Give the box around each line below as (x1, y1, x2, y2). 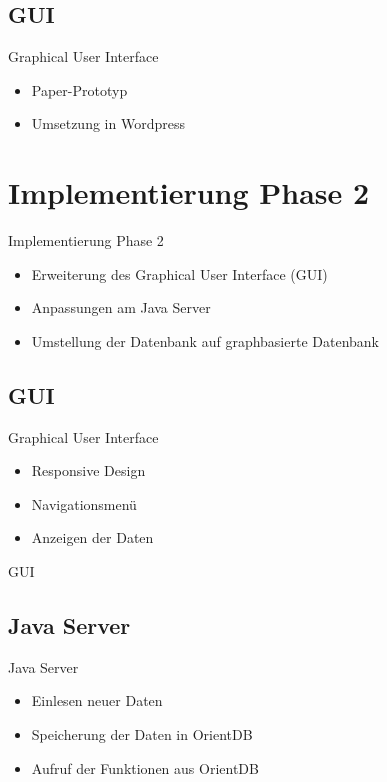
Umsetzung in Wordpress (31, 113, 185, 134)
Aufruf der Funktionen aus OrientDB (31, 757, 259, 778)
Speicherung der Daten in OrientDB (31, 724, 253, 745)
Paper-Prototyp (31, 79, 128, 100)
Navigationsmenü (31, 493, 137, 514)
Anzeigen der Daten (31, 527, 154, 548)
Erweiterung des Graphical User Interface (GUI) (31, 263, 328, 284)
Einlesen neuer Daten (31, 690, 163, 711)
